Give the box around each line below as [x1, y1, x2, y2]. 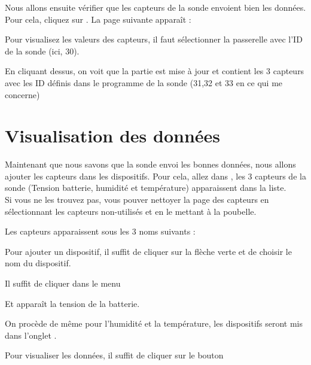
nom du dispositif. [5, 257, 71, 269]
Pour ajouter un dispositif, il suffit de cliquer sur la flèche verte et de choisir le [5, 245, 292, 257]
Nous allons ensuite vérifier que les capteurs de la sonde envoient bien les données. [5, 1, 306, 13]
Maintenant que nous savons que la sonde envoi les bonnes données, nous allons [5, 158, 296, 171]
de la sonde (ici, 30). [5, 44, 80, 57]
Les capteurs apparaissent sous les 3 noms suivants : [5, 225, 196, 238]
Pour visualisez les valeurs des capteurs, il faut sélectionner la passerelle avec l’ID [5, 33, 303, 45]
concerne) [5, 88, 40, 101]
